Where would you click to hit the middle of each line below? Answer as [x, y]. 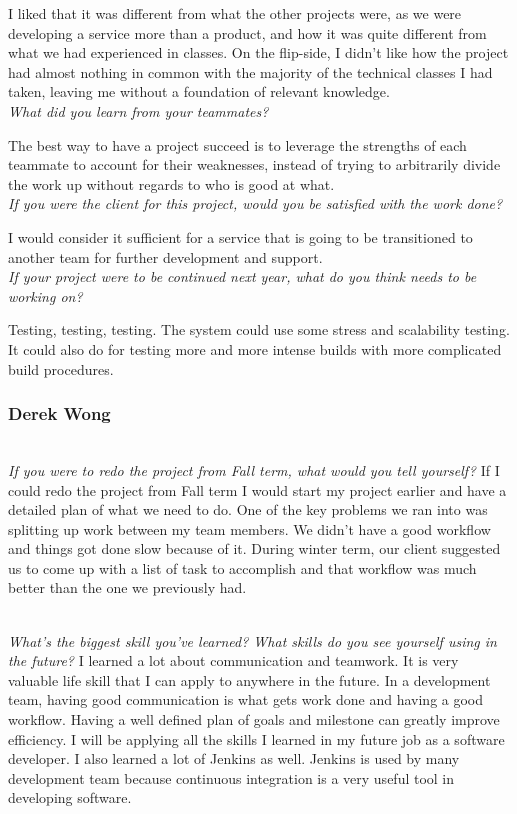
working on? [45, 295]
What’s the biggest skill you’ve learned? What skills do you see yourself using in [252, 640]
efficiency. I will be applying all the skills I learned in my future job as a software [256, 738]
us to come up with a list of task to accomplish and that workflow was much [242, 567]
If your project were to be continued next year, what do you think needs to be [242, 276]
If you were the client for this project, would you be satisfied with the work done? [255, 203]
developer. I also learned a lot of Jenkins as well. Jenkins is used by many [234, 758]
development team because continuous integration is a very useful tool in [231, 777]
